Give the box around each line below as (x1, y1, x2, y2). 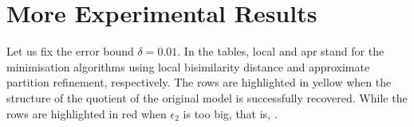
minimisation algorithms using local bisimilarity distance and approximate (6, 58, 370, 75)
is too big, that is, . (183, 105, 278, 121)
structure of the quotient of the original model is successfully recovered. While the (6, 89, 408, 106)
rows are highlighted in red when (6, 105, 167, 121)
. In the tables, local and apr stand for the (177, 43, 384, 60)
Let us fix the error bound (6, 43, 134, 60)
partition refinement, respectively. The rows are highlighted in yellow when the (6, 74, 392, 90)
